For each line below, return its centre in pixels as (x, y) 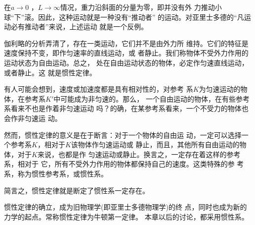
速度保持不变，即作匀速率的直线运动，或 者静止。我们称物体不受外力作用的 (126, 53)
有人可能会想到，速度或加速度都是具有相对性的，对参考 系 (99, 89)
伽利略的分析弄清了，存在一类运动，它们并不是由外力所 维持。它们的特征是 (126, 43)
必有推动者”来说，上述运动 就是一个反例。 (79, 27)
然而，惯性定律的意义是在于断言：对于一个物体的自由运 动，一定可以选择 (123, 135)
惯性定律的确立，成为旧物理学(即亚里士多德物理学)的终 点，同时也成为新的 (126, 207)
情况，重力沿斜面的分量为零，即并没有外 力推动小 (141, 7)
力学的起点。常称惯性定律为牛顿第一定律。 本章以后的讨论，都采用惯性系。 (126, 216)
